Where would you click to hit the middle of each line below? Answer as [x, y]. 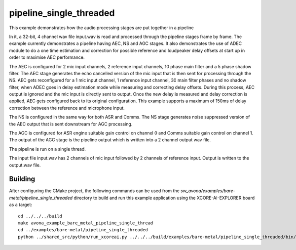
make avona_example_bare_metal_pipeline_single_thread [86, 223]
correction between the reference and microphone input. [67, 108]
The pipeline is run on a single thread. [47, 149]
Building [22, 179]
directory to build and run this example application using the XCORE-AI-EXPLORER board [164, 198]
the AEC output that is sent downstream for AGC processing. [71, 124]
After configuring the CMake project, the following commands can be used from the [94, 191]
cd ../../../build [40, 216]
